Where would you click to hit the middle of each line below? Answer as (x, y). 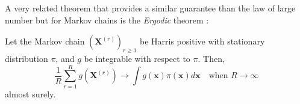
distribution (27, 58)
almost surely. (30, 93)
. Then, (211, 58)
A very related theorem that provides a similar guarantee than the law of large (150, 8)
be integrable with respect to (137, 58)
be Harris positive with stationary (202, 41)
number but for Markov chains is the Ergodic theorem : (107, 20)
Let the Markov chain (45, 41)
